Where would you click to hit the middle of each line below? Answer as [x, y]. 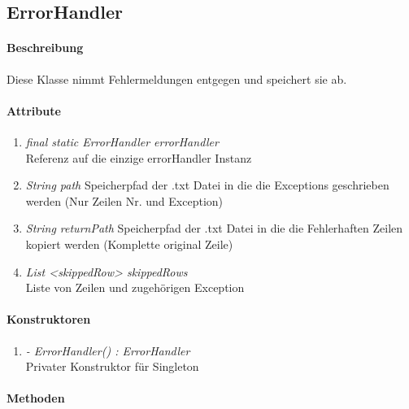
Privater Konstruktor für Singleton [112, 366]
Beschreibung [45, 48]
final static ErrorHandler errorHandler [122, 141]
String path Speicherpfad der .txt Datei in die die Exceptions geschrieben [207, 185]
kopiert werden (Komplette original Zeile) [129, 244]
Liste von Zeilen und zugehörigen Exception [135, 287]
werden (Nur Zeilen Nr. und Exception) [124, 200]
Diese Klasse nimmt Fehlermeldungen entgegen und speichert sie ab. [177, 78]
